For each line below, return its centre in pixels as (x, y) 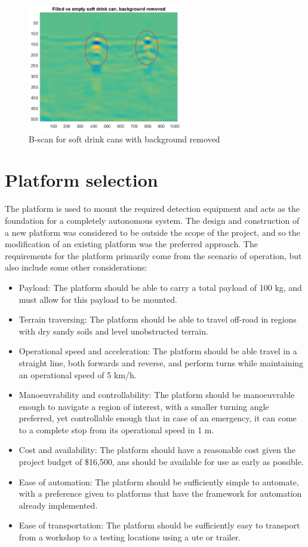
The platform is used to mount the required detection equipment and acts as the (152, 209)
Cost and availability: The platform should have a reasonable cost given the (157, 450)
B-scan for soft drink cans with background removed (124, 139)
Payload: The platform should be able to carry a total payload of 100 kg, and (160, 287)
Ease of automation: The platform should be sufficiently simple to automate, (159, 481)
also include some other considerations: (76, 267)
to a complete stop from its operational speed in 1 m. (116, 429)
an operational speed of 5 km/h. (78, 374)
